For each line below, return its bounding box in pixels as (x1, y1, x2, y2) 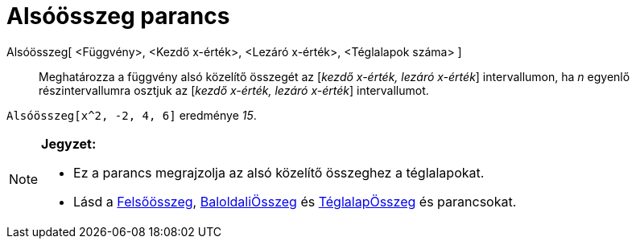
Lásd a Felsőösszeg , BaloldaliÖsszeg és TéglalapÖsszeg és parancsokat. (73, 193, 517, 210)
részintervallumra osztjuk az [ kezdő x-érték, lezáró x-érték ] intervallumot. (39, 83, 429, 97)
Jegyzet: (41, 135, 97, 152)
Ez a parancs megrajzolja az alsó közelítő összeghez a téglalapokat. (73, 164, 485, 181)
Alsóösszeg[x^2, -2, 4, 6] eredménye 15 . (6, 108, 257, 122)
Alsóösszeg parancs (6, 2, 230, 30)
